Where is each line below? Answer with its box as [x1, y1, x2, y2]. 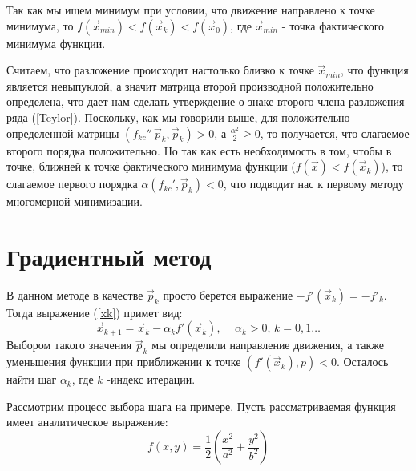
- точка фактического [281, 17, 385, 34]
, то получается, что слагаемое [260, 124, 410, 141]
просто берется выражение [163, 286, 293, 303]
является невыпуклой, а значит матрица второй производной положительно [6, 77, 374, 94]
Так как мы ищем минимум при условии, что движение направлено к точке [6, 2, 375, 18]
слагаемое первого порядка [6, 175, 138, 192]
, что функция [341, 62, 409, 78]
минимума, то [6, 17, 74, 34]
